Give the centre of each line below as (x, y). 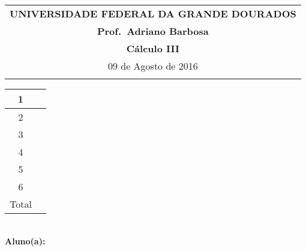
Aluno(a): (25, 240)
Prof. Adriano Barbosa (153, 31)
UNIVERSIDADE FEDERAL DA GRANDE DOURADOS (153, 14)
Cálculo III (153, 48)
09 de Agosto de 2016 (153, 66)
